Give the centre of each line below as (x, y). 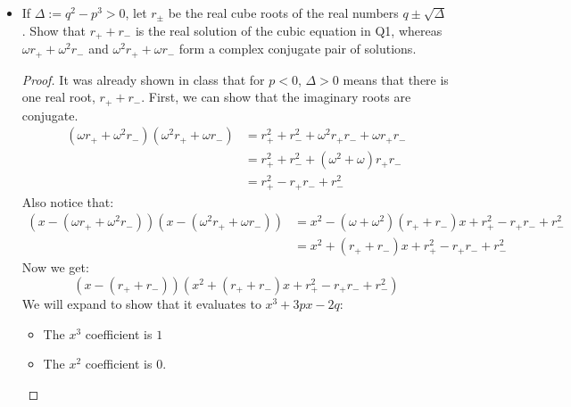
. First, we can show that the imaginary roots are (276, 97)
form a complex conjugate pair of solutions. (298, 49)
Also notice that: (68, 201)
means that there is (396, 79)
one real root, (58, 97)
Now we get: (55, 267)
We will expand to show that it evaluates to (141, 304)
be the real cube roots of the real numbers (283, 12)
